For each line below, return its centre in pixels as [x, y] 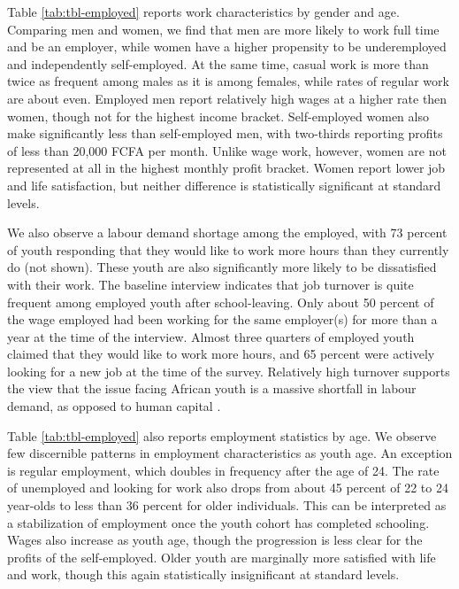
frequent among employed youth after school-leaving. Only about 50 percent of [221, 302]
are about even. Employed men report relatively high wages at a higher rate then [227, 98]
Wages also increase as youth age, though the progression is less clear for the [215, 540]
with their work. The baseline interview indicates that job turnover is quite [210, 284]
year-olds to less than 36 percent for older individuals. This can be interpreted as [227, 505]
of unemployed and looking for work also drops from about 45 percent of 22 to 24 [228, 488]
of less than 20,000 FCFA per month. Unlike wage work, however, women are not [227, 150]
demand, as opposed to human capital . [114, 406]
